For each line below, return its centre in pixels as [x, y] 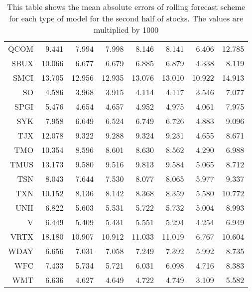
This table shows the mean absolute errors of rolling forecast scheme [126, 7]
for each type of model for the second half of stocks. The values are [126, 18]
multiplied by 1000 [126, 30]
